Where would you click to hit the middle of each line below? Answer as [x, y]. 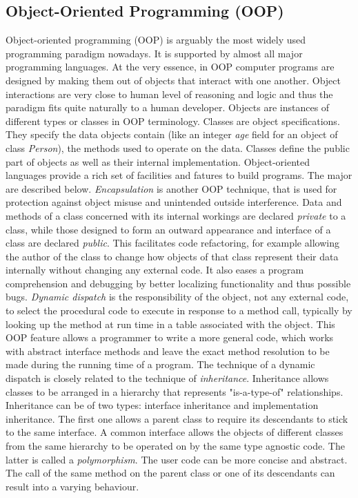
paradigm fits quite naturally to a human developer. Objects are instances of [168, 107]
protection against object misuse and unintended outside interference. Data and [174, 202]
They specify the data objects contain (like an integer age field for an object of [172, 134]
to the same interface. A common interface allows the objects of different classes [175, 432]
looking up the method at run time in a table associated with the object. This [170, 324]
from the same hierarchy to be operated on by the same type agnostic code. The [175, 446]
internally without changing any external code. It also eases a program [155, 270]
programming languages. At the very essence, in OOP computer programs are [170, 67]
